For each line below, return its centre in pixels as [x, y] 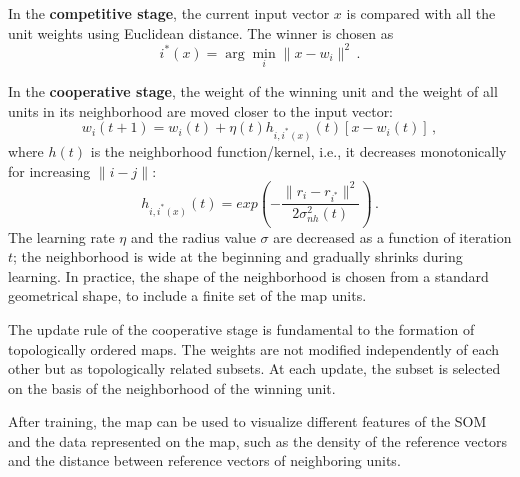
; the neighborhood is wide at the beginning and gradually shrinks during [238, 256]
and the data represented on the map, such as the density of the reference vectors [258, 440]
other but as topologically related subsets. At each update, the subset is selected [254, 368]
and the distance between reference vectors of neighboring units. [204, 460]
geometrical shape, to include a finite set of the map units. [187, 295]
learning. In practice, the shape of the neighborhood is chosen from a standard [248, 275]
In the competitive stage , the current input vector [169, 13]
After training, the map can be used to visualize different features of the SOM [247, 421]
